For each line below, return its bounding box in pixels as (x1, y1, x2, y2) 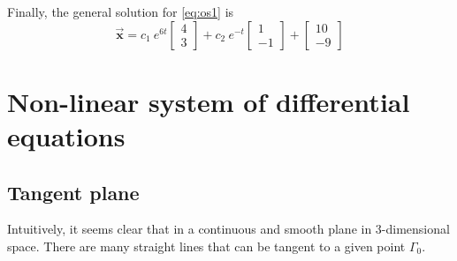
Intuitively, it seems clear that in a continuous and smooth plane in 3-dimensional (7, 220, 450, 238)
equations (7, 117, 126, 153)
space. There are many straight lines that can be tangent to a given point (7, 236, 406, 255)
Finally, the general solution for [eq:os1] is (7, 3, 234, 20)
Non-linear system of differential (7, 83, 410, 119)
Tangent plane (7, 178, 140, 205)
